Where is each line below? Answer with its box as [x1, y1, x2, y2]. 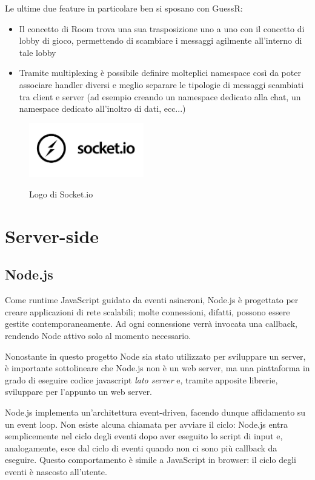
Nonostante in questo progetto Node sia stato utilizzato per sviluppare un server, [5, 349, 306, 362]
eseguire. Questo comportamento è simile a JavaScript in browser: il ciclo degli [5, 453, 296, 466]
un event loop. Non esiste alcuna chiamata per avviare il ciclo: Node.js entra [5, 417, 288, 430]
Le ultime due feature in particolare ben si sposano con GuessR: [5, 2, 243, 14]
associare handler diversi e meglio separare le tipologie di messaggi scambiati [19, 78, 304, 91]
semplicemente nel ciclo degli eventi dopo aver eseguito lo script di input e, [5, 430, 283, 442]
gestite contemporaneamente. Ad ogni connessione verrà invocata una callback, [5, 317, 297, 330]
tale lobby [19, 46, 56, 58]
